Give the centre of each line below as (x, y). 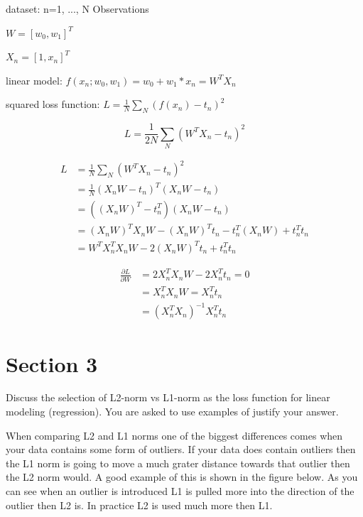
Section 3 (52, 363)
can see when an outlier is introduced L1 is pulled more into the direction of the (180, 491)
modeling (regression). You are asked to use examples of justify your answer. (172, 412)
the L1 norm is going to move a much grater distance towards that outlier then (178, 463)
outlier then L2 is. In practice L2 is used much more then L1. (139, 505)
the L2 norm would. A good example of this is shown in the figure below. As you (182, 477)
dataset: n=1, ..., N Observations (77, 9)
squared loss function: (53, 104)
